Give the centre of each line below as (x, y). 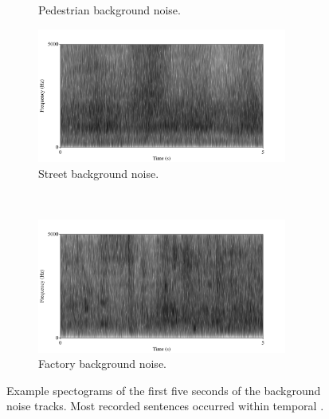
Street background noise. (99, 173)
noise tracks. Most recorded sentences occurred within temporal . (165, 406)
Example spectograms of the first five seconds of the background (164, 390)
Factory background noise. (102, 364)
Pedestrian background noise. (110, 10)
